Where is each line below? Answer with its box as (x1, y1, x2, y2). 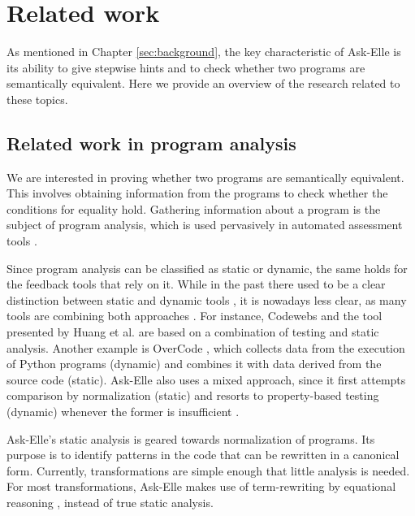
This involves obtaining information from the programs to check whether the (6, 184, 388, 202)
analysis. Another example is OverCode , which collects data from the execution (6, 339, 405, 356)
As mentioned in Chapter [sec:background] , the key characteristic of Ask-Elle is (6, 43, 401, 60)
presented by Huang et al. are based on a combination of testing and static (6, 323, 379, 340)
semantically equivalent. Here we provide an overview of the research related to (6, 75, 400, 92)
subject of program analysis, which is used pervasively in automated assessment (6, 216, 403, 233)
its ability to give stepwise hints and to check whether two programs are (6, 59, 365, 76)
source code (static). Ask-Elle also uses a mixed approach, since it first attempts (6, 371, 406, 388)
